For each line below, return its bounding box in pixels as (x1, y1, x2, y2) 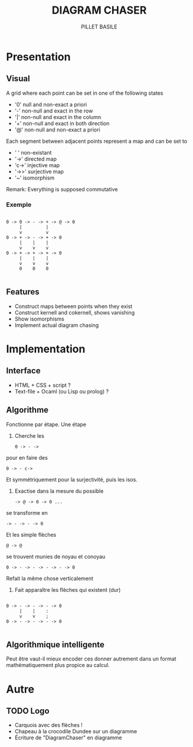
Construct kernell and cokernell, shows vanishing (14, 309, 135, 316)
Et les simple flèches (6, 531, 57, 538)
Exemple (6, 200, 32, 209)
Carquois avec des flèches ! (14, 722, 83, 729)
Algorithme (6, 405, 49, 415)
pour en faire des (6, 454, 48, 461)
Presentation (6, 50, 71, 63)
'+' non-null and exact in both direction (14, 120, 110, 127)
